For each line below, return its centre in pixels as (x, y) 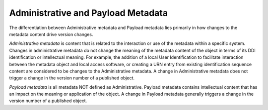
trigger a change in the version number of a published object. (72, 78)
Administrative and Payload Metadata (89, 13)
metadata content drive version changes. (51, 34)
